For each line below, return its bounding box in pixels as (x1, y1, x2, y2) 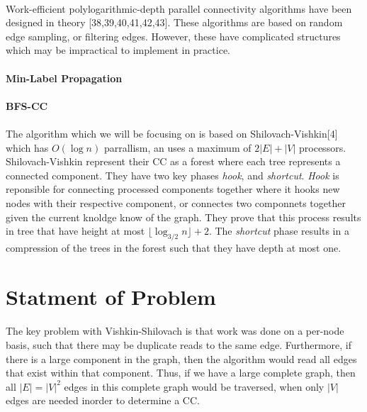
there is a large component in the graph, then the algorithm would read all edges (6, 351, 357, 366)
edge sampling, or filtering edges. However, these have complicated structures (6, 28, 341, 43)
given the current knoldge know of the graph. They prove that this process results (6, 209, 361, 224)
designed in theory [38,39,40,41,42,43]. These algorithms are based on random (6, 15, 343, 30)
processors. (299, 140, 346, 155)
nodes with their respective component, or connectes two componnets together (6, 195, 346, 210)
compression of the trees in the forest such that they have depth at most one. (6, 240, 341, 255)
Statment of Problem (6, 282, 216, 311)
